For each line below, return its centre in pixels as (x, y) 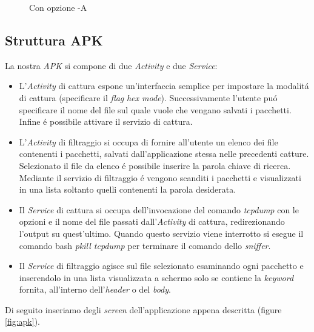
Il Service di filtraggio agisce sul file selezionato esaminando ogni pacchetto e (161, 266)
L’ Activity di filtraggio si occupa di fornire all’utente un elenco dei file (149, 141)
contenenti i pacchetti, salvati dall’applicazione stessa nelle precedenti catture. (164, 154)
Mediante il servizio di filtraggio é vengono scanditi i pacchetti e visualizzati (160, 177)
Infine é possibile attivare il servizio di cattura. (106, 121)
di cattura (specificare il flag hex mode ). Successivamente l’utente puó (148, 97)
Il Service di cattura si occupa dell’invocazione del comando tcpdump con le (159, 209)
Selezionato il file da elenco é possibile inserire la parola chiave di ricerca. (155, 165)
